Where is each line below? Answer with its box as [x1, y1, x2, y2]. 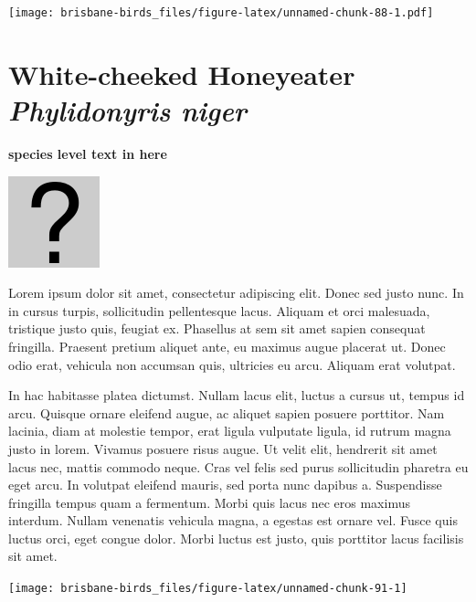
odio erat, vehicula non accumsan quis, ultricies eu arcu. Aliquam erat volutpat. [8, 354, 456, 374]
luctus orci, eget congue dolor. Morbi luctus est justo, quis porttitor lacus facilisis [8, 528, 464, 547]
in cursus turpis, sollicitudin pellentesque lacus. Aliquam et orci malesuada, [8, 301, 430, 320]
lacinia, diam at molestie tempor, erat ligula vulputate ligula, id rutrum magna [8, 421, 451, 440]
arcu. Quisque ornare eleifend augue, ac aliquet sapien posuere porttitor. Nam [8, 403, 445, 422]
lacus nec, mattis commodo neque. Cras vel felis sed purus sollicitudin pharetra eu [8, 457, 469, 476]
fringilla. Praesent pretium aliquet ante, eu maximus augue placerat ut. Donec [8, 336, 446, 355]
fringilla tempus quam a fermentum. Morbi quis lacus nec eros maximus [8, 492, 410, 512]
